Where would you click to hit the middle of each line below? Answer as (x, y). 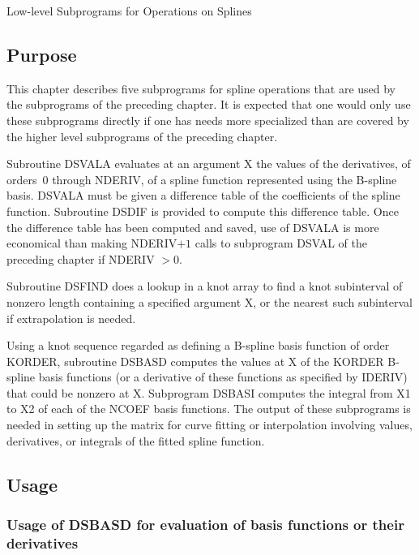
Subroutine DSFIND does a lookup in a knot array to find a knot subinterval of (205, 286)
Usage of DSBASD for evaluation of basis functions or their (205, 524)
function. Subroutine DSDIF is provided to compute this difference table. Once (203, 211)
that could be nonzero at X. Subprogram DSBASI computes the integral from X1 (209, 392)
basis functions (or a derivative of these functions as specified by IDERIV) (223, 377)
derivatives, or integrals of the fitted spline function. (136, 440)
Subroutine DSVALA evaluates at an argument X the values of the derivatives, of (209, 163)
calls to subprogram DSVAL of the (281, 243)
